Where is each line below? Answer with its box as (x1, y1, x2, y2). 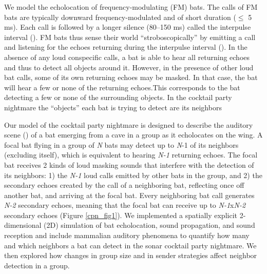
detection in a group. (4, 260, 70, 270)
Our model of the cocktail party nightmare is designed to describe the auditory (4, 119, 253, 130)
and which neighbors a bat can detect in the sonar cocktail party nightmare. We (4, 240, 257, 250)
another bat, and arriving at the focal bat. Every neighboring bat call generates (4, 189, 255, 200)
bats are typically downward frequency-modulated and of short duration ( (4, 11, 236, 22)
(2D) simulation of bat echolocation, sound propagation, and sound (44, 220, 255, 230)
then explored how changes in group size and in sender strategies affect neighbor (4, 250, 257, 261)
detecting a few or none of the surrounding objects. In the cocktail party (4, 92, 232, 103)
